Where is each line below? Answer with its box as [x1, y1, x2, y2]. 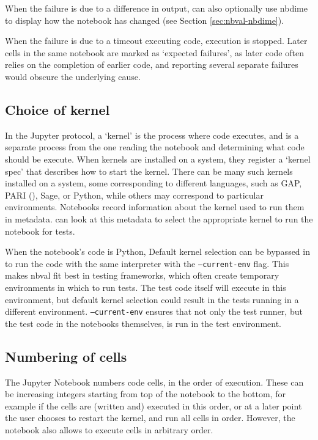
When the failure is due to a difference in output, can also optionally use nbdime [5, 2, 308, 14]
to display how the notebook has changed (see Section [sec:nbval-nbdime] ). [5, 13, 284, 26]
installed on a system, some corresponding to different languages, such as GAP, [5, 177, 302, 189]
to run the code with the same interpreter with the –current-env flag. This [5, 257, 289, 269]
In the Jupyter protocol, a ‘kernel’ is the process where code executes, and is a [5, 128, 299, 141]
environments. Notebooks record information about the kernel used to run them [5, 200, 305, 213]
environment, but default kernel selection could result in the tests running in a [5, 293, 299, 306]
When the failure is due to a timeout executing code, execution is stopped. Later [5, 34, 308, 47]
